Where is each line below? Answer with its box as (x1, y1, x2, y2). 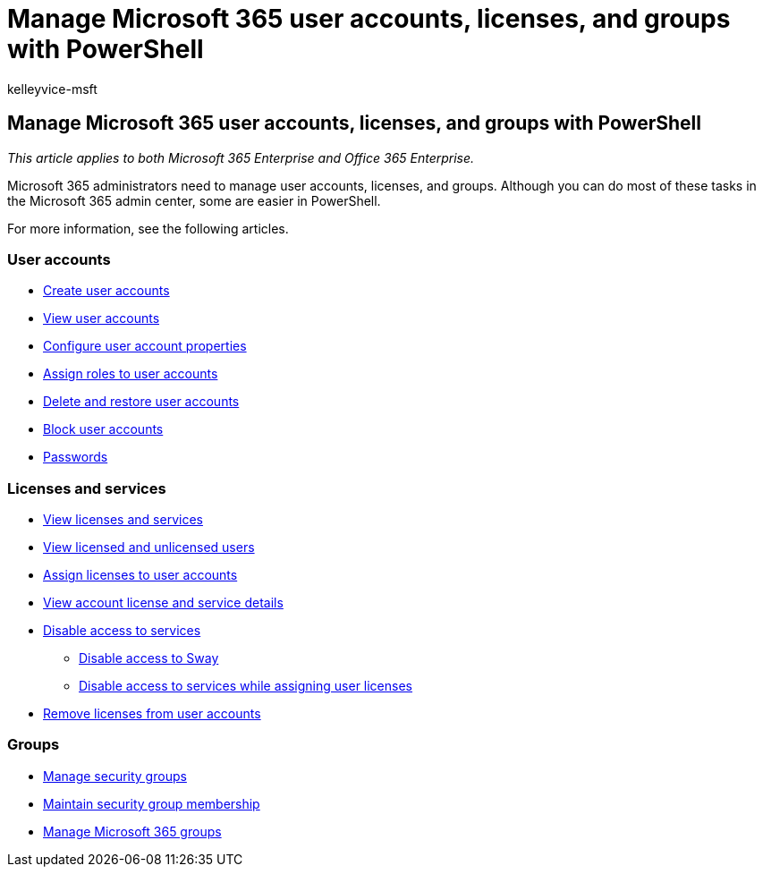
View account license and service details (43, 595, 284, 611)
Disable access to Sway (79, 650, 219, 666)
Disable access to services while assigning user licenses (79, 678, 412, 694)
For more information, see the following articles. (7, 220, 289, 236)
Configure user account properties (43, 338, 247, 354)
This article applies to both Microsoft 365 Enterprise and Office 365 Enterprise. (7, 149, 475, 165)
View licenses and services (43, 512, 203, 528)
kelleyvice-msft (7, 81, 97, 97)
